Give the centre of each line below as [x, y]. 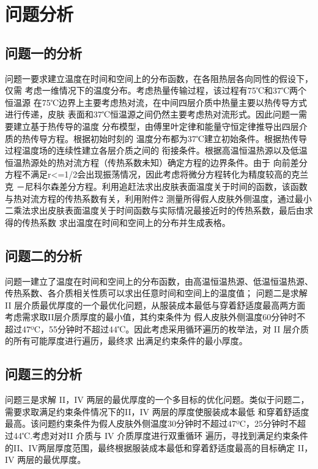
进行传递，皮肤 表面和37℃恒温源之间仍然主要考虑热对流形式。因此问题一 [152, 114]
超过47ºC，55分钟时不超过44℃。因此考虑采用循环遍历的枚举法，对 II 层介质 [157, 328]
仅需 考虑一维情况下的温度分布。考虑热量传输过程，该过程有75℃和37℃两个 [156, 90]
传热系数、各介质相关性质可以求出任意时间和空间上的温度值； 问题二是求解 [156, 293]
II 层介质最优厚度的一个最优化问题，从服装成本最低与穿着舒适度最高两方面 [155, 305]
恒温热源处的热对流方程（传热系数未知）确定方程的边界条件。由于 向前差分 [156, 162]
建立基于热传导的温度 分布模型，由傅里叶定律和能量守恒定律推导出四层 [156, 126]
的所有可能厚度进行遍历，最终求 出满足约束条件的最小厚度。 [126, 341]
